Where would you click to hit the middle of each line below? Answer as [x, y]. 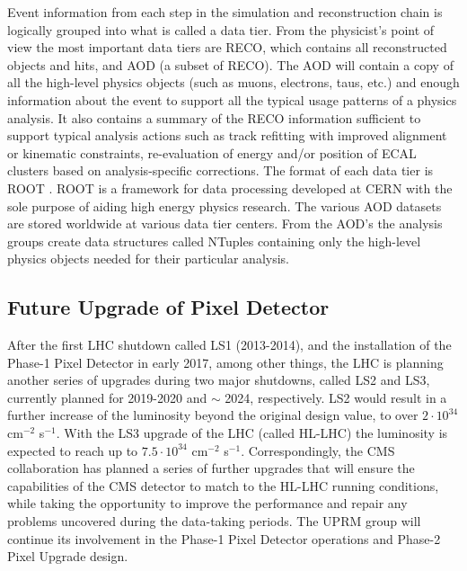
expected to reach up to [73, 450]
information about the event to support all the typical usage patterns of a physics [232, 99]
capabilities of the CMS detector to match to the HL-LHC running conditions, [223, 485]
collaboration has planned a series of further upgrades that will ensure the [211, 468]
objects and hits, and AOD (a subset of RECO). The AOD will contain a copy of [230, 64]
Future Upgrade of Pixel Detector [168, 307]
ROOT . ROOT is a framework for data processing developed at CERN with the [230, 187]
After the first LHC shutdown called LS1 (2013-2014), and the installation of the [229, 345]
